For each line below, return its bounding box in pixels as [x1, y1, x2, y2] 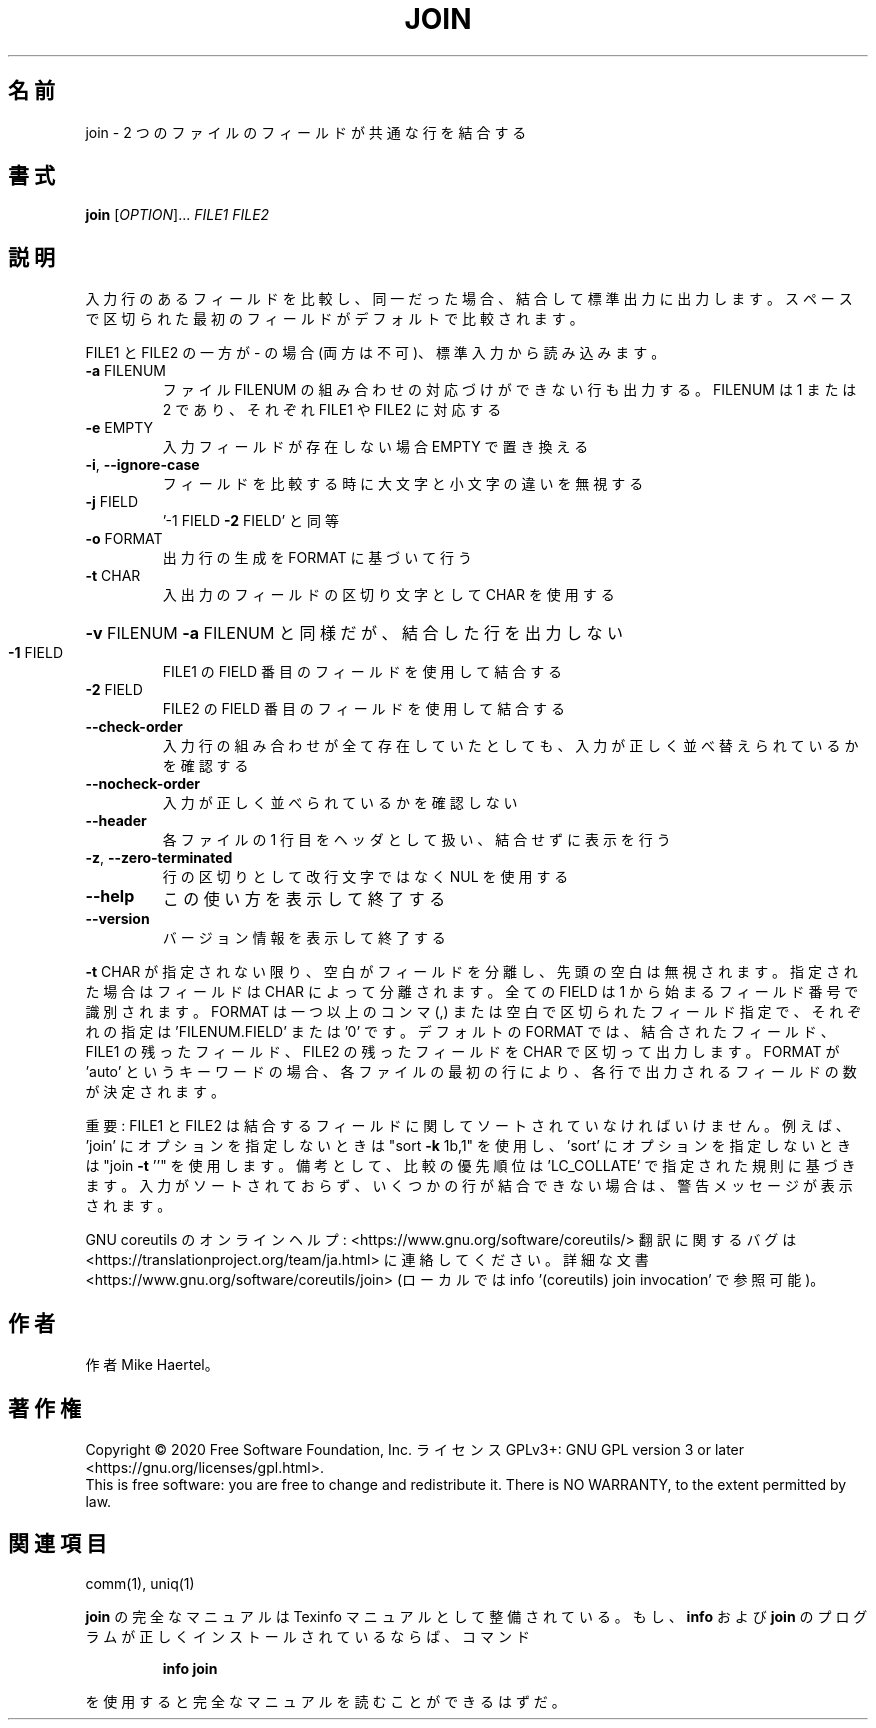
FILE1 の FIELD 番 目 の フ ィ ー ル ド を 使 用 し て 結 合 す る [162, 663, 563, 681]
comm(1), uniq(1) [85, 1574, 195, 1592]
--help [85, 886, 135, 907]
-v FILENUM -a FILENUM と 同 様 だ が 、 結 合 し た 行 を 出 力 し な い [85, 623, 623, 644]
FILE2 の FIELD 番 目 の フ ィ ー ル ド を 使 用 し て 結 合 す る [162, 700, 565, 718]
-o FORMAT [85, 530, 163, 548]
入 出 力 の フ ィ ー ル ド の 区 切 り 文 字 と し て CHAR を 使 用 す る [162, 586, 615, 604]
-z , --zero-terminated [85, 849, 233, 867]
